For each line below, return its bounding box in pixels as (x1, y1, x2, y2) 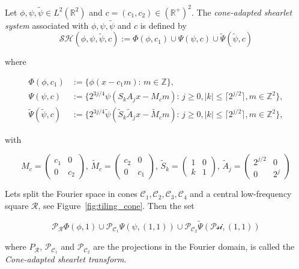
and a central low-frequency (190, 187, 292, 200)
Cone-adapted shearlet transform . (5, 253, 127, 265)
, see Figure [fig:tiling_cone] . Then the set (38, 199, 195, 211)
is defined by (140, 19, 187, 31)
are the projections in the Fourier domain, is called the (93, 240, 295, 253)
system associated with (5, 19, 89, 31)
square (5, 199, 29, 211)
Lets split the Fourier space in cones (5, 187, 137, 200)
